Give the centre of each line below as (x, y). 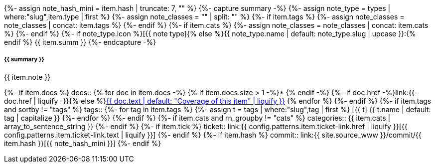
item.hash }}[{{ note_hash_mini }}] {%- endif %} (83, 143)
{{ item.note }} (27, 77)
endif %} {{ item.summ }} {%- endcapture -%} (80, 42)
